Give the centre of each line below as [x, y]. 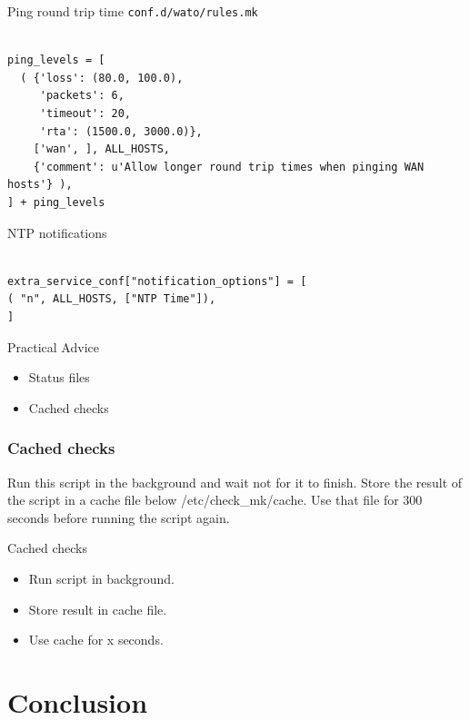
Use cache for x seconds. [96, 640]
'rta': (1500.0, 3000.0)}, [121, 131]
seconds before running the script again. [119, 517]
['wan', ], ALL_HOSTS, [101, 149]
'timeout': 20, [85, 114]
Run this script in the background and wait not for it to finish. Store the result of [235, 482]
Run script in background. [102, 578]
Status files [59, 377]
